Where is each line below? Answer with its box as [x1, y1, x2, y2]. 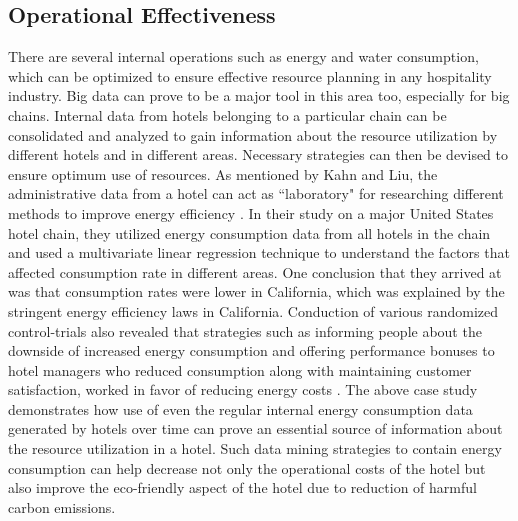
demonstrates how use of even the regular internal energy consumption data [8, 398, 473, 419]
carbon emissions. [8, 496, 116, 517]
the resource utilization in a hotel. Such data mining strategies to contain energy [8, 438, 502, 459]
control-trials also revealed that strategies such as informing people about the [8, 320, 482, 341]
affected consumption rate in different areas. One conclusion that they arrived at [8, 261, 502, 282]
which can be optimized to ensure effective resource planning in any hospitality [8, 65, 492, 86]
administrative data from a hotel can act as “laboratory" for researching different [8, 183, 504, 204]
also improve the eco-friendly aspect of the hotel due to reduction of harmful [8, 477, 477, 498]
